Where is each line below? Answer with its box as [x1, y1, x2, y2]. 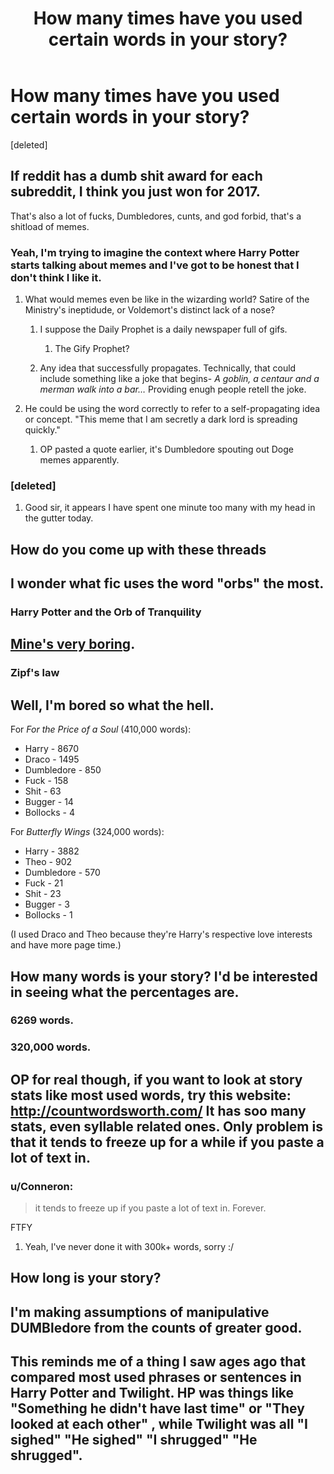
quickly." [24, 424, 61, 436]
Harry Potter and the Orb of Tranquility [10, 605, 202, 619]
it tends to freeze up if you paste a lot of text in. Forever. [34, 1202, 267, 1214]
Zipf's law [10, 666, 60, 680]
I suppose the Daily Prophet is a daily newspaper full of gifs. [39, 323, 288, 336]
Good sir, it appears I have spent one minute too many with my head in [24, 502, 316, 514]
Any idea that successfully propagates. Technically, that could [39, 362, 297, 374]
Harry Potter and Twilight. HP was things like [10, 1385, 295, 1402]
